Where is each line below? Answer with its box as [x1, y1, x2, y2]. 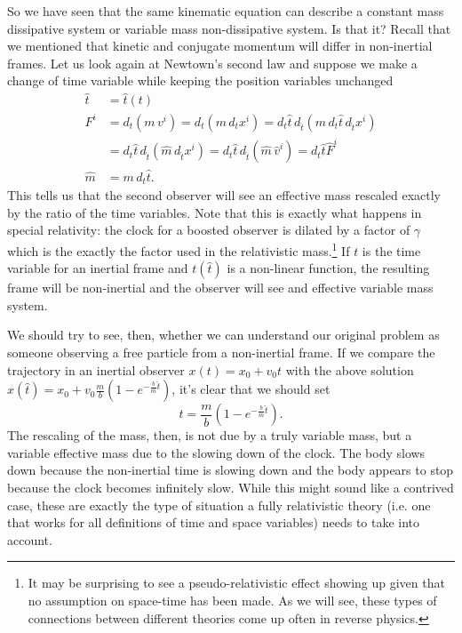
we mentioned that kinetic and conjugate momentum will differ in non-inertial [7, 36, 433, 55]
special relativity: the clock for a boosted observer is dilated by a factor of [7, 220, 410, 239]
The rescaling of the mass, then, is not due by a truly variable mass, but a [7, 426, 412, 445]
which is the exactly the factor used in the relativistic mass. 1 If [7, 238, 350, 260]
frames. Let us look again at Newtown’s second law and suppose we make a [7, 53, 418, 72]
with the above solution [285, 360, 414, 379]
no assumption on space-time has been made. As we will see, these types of [28, 590, 437, 609]
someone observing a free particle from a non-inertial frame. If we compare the [7, 343, 435, 362]
